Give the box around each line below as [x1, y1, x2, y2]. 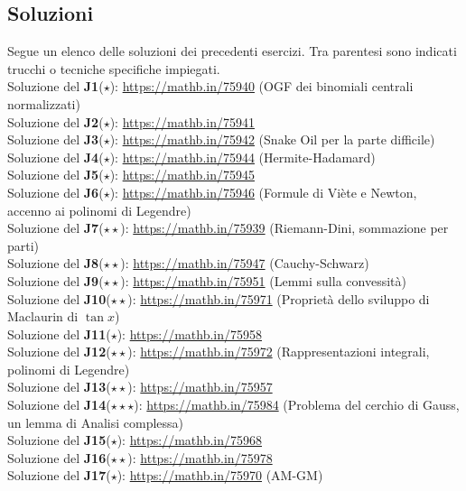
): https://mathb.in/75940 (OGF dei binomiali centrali [109, 77, 414, 96]
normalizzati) [7, 94, 80, 113]
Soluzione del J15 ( [7, 431, 111, 449]
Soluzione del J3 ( [7, 130, 104, 149]
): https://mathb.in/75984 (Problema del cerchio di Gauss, [134, 395, 460, 414]
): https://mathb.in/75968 [116, 431, 262, 449]
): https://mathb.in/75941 [109, 112, 255, 131]
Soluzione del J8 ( [7, 254, 104, 273]
